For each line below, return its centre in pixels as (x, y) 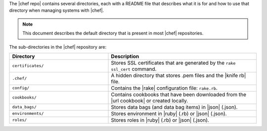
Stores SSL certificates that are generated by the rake (173, 63)
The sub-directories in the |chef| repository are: (58, 47)
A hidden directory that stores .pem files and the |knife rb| (178, 75)
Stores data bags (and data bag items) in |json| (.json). (174, 107)
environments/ (28, 114)
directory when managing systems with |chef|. (56, 10)
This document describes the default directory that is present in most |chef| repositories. (113, 33)
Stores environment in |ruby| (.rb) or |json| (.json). (169, 113)
